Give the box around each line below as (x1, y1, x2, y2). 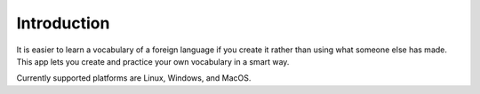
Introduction (16, 13, 110, 33)
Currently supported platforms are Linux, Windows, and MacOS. (16, 73, 252, 83)
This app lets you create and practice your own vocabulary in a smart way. (16, 56, 290, 67)
